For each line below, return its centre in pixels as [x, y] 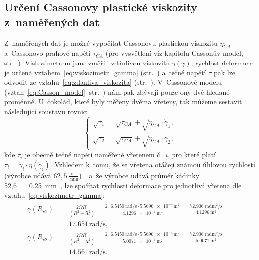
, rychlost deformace [222, 62]
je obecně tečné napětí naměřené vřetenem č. [93, 155]
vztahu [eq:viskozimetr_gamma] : [55, 195]
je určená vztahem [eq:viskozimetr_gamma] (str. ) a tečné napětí [105, 72]
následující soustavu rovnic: [46, 111]
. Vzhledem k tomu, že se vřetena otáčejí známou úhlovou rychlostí [152, 164]
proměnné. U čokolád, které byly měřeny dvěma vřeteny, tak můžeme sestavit [123, 101]
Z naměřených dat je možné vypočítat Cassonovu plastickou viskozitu [111, 42]
